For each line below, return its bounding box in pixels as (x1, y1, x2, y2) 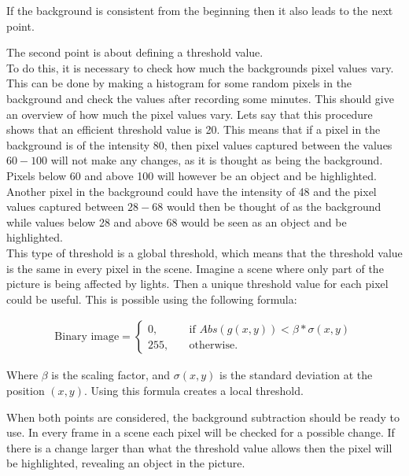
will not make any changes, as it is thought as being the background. (50, 152, 383, 168)
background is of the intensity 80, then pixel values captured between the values (6, 136, 392, 153)
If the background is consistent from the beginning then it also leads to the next (6, 2, 393, 18)
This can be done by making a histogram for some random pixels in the (6, 75, 352, 91)
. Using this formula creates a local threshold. (83, 382, 304, 398)
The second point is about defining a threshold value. (6, 44, 263, 61)
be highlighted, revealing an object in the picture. (6, 455, 245, 471)
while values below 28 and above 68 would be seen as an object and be (6, 213, 347, 230)
